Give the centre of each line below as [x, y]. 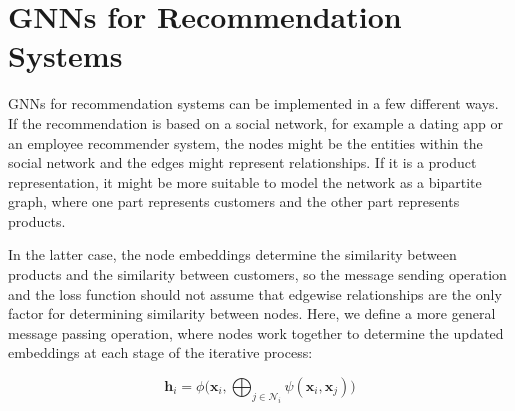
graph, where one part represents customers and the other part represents [234, 201]
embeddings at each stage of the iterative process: [160, 352]
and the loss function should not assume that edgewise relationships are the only [255, 293]
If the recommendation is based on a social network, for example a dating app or [256, 122]
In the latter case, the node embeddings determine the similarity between [232, 254]
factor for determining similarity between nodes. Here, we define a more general [252, 313]
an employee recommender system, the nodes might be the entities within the [245, 142]
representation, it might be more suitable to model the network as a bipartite [245, 181]
